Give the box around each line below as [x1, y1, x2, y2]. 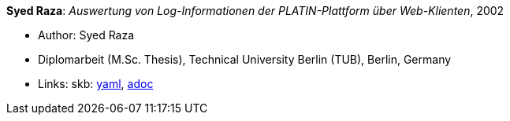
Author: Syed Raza [38, 28, 135, 42]
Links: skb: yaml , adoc [38, 77, 154, 90]
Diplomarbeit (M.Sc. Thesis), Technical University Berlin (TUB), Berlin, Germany [38, 53, 452, 66]
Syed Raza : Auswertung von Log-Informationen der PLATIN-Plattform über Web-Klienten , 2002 [6, 4, 504, 17]
